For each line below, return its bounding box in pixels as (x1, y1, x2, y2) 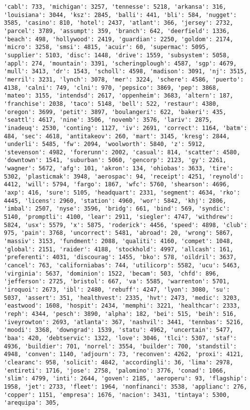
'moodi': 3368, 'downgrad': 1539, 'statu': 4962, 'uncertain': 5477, (4, 327, 233, 334)
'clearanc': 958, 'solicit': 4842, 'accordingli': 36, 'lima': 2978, (4, 359, 233, 366)
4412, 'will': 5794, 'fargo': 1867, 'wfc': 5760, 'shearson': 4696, (4, 181, 230, 188)
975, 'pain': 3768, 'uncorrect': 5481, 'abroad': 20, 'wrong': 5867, (4, 230, 233, 237)
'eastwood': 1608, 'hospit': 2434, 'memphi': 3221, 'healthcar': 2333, (4, 302, 240, 310)
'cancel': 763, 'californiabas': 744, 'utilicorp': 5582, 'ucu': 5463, (4, 262, 240, 269)
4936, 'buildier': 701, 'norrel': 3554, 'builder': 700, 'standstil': (4, 343, 237, 350)
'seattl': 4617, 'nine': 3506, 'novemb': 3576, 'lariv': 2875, (4, 116, 213, 124)
